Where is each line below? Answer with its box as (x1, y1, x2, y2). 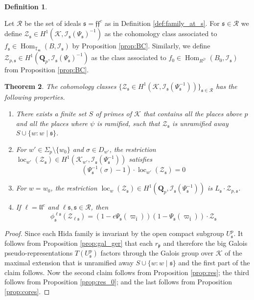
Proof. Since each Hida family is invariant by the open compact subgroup (4, 228, 224, 238)
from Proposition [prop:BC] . (4, 64, 89, 75)
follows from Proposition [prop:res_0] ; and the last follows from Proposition (4, 277, 232, 287)
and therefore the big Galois (163, 237, 248, 248)
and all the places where (16, 118, 88, 128)
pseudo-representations (4, 248, 73, 258)
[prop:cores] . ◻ (4, 286, 50, 296)
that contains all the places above (143, 108, 242, 119)
